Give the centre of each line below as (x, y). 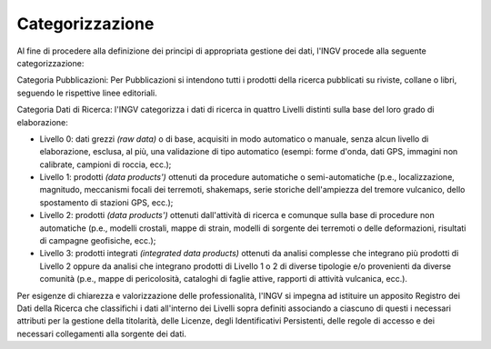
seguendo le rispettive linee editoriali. (87, 93)
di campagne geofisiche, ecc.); (98, 241)
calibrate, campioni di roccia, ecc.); (105, 165)
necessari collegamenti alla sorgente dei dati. (101, 334)
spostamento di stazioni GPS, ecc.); (106, 202)
